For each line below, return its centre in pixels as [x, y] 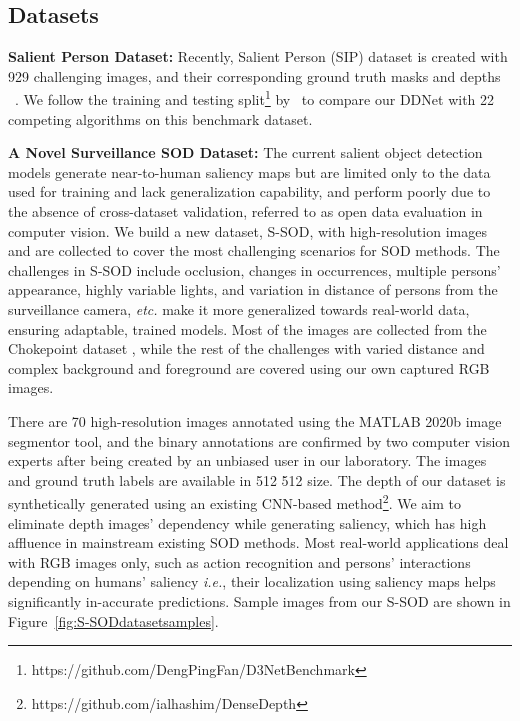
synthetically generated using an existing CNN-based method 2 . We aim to [235, 501]
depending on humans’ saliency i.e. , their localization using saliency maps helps [252, 581]
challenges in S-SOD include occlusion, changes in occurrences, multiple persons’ [254, 269]
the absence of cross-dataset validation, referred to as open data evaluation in [245, 211]
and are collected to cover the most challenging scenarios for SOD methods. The [254, 250]
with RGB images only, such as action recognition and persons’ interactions [239, 561]
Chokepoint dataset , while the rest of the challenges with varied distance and [246, 348]
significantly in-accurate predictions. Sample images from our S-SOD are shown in [259, 600]
